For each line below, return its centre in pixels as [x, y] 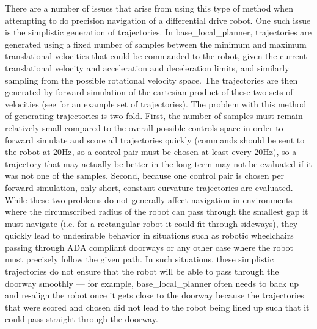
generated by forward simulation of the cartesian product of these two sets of [149, 92]
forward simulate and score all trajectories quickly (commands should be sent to [155, 139]
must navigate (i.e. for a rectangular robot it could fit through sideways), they [151, 223]
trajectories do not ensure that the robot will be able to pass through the [142, 271]
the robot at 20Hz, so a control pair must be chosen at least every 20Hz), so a [151, 152]
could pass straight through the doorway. [82, 319]
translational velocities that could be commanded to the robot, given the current [156, 56]
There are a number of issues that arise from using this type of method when [149, 8]
